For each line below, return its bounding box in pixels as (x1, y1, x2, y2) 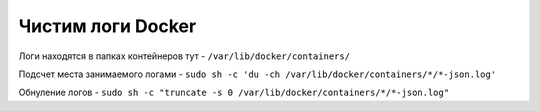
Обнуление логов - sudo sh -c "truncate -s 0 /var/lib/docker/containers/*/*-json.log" (18, 86, 450, 99)
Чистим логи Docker (18, 15, 197, 37)
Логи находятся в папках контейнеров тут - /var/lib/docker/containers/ (18, 50, 350, 62)
